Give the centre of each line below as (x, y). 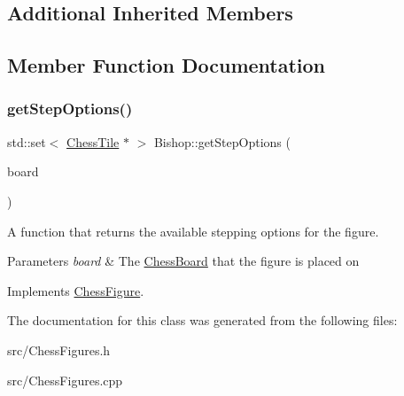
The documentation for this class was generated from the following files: (202, 320)
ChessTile (93, 141)
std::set (27, 141)
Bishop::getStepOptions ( (222, 141)
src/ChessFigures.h (59, 349)
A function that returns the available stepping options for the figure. (193, 231)
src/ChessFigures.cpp (65, 380)
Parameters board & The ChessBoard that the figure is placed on (183, 261)
